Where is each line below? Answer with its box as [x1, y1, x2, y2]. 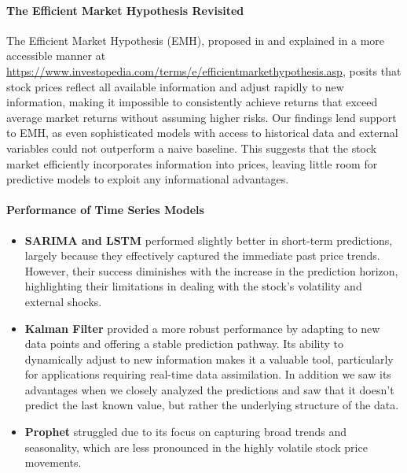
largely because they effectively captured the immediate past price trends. [24, 247, 380, 264]
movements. [24, 454, 82, 471]
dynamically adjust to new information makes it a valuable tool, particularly [24, 350, 394, 367]
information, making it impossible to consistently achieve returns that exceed [6, 94, 378, 110]
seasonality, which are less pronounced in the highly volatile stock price [24, 438, 368, 455]
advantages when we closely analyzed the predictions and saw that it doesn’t [24, 381, 394, 397]
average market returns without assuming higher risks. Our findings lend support [6, 109, 397, 125]
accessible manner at [6, 47, 106, 64]
